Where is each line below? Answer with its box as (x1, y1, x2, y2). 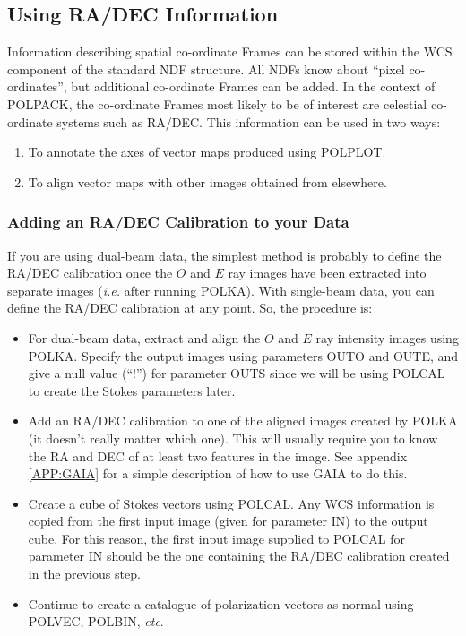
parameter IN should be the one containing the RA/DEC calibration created (28, 546, 450, 565)
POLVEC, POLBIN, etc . (28, 612, 164, 631)
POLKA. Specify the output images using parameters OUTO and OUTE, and (28, 346, 459, 365)
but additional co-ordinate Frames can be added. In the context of (71, 77, 436, 96)
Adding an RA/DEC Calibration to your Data (7, 211, 349, 233)
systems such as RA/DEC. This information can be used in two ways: (56, 112, 441, 131)
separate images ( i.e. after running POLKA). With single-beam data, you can (7, 280, 435, 299)
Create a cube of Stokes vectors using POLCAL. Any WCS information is (28, 494, 435, 512)
